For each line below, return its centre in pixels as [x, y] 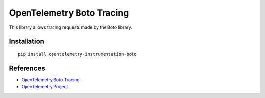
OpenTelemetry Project [45, 87]
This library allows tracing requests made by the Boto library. [71, 27]
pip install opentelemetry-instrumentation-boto [77, 54]
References [27, 68]
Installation [26, 41]
